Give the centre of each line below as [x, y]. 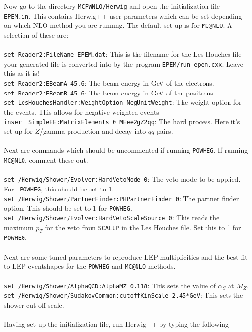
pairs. [165, 131]
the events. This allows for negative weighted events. [82, 112]
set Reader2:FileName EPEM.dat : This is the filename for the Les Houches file [123, 54]
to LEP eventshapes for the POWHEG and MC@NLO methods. [90, 266]
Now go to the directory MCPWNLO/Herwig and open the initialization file [112, 6]
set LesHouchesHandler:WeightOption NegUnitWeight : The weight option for [123, 102]
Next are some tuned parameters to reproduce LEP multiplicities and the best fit [126, 256]
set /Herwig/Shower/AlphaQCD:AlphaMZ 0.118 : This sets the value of [110, 285]
